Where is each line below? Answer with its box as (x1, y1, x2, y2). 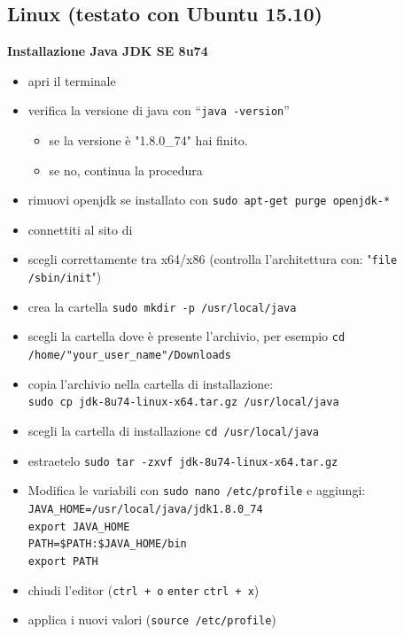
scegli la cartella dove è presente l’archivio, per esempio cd (27, 327, 346, 345)
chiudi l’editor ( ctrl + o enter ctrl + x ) (27, 580, 260, 599)
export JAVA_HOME (27, 520, 130, 533)
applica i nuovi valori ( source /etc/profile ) (27, 610, 276, 629)
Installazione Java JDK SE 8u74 (7, 42, 208, 60)
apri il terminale (27, 71, 116, 89)
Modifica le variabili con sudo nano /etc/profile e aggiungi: (27, 481, 366, 499)
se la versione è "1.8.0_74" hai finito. (49, 131, 248, 150)
